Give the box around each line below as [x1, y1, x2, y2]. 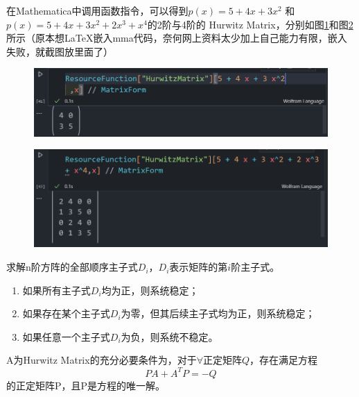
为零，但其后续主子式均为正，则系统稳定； [121, 306, 315, 321]
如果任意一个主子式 [22, 329, 110, 344]
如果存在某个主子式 [22, 306, 110, 321]
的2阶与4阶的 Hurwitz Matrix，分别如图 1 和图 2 [147, 17, 353, 31]
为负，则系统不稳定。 [121, 329, 218, 344]
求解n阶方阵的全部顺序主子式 [6, 260, 138, 274]
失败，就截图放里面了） [6, 44, 113, 58]
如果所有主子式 [22, 282, 91, 297]
